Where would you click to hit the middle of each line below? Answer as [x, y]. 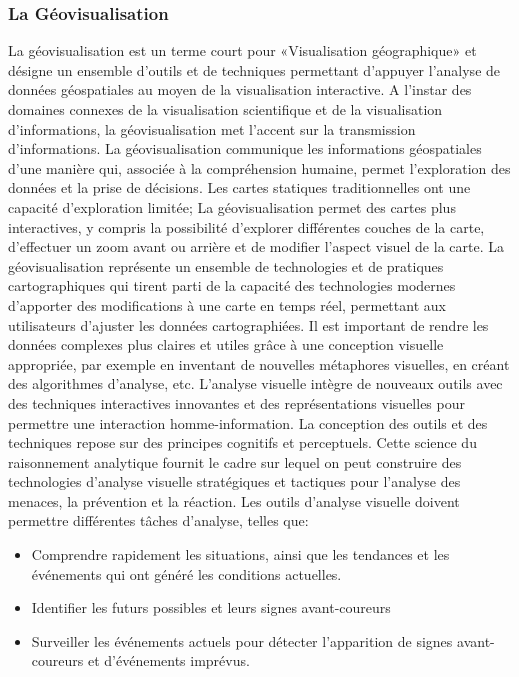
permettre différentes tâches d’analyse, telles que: [158, 520]
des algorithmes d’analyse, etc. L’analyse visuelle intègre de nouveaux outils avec [255, 383]
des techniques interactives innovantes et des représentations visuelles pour [236, 402]
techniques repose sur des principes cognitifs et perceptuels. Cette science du [242, 442]
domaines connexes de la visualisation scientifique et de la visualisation [225, 109]
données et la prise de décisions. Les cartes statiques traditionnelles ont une [239, 187]
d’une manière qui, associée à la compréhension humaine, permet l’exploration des [259, 167]
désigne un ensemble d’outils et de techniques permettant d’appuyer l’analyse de [254, 69]
